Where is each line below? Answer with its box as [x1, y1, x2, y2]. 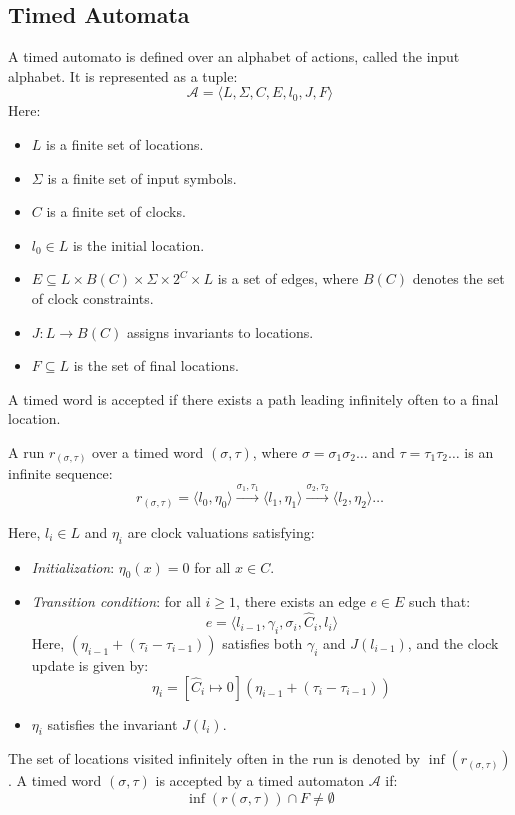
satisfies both [222, 632, 303, 653]
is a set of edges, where [217, 268, 359, 289]
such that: [409, 591, 471, 612]
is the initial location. [72, 234, 205, 255]
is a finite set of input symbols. [47, 167, 237, 188]
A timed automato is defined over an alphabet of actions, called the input [8, 46, 460, 67]
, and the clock [407, 632, 499, 653]
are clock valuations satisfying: [127, 521, 315, 542]
